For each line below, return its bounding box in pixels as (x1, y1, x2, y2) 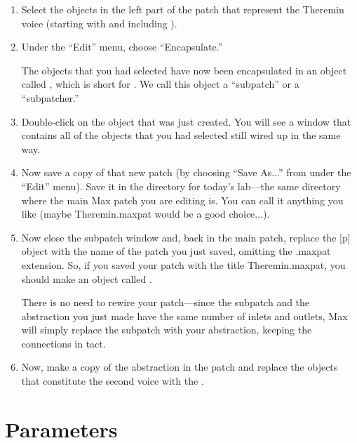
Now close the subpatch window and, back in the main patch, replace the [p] (21, 230, 351, 244)
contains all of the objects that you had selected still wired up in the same (21, 128, 341, 143)
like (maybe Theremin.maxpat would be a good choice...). (21, 206, 270, 221)
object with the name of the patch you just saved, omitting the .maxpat (21, 244, 331, 258)
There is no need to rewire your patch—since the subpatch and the (21, 295, 310, 310)
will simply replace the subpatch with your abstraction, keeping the (21, 322, 312, 337)
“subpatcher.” (21, 90, 79, 105)
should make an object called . (21, 271, 152, 286)
